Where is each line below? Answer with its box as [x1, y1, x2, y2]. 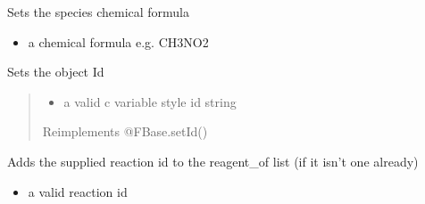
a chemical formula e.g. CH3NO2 [28, 32, 209, 51]
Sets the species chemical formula [7, 3, 190, 20]
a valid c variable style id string [63, 92, 237, 110]
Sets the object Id [7, 62, 104, 81]
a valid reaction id [28, 182, 128, 200]
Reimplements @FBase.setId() [42, 122, 208, 141]
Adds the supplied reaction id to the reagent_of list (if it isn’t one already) [7, 151, 419, 170]
